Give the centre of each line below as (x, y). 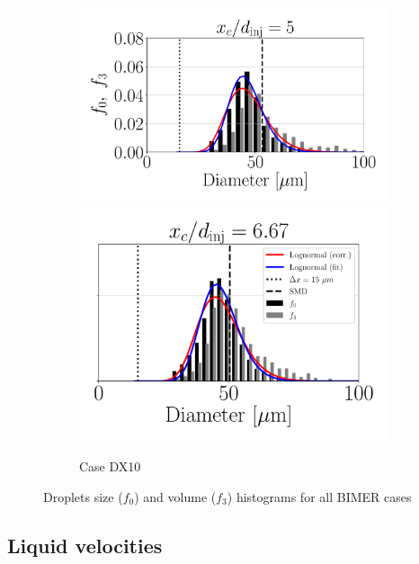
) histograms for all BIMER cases (319, 497)
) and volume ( (175, 497)
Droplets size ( (83, 497)
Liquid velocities (85, 545)
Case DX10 (110, 466)
